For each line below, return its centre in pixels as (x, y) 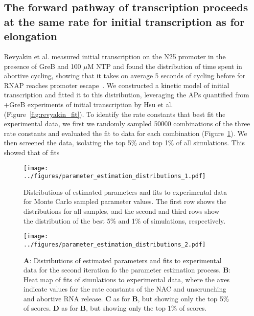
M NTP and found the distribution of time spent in (165, 66)
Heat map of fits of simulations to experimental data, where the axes (127, 279)
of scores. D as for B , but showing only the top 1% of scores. (115, 308)
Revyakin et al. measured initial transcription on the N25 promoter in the (115, 56)
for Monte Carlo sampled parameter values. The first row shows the (125, 201)
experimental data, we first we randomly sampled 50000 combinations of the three (127, 124)
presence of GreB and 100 (43, 66)
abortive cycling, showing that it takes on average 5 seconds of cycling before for (125, 76)
